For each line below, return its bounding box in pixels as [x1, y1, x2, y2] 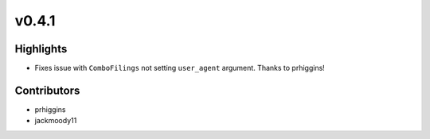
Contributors [14, 83, 80, 97]
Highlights [14, 42, 68, 56]
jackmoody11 [34, 116, 77, 125]
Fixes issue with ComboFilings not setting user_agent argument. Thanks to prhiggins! [34, 64, 326, 73]
